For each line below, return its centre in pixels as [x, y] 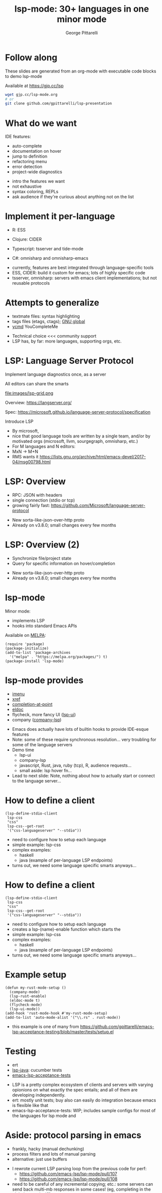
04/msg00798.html [31, 462]
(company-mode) [25, 992]
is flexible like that [30, 1105]
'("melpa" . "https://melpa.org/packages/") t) [59, 657]
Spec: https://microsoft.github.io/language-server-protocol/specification [78, 412]
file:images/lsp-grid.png [29, 393]
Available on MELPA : [26, 635]
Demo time [23, 750]
